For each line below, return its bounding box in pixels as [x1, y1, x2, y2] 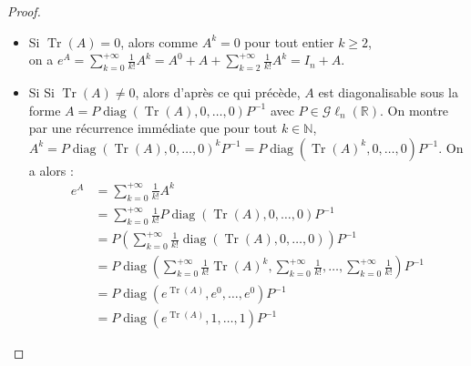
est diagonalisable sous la [318, 82, 458, 101]
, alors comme [120, 32, 198, 51]
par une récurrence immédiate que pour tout [28, 118, 278, 137]
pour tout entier [244, 32, 334, 51]
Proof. [7, 2, 41, 20]
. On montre [379, 100, 449, 119]
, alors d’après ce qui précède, [135, 82, 301, 101]
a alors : [28, 160, 74, 179]
